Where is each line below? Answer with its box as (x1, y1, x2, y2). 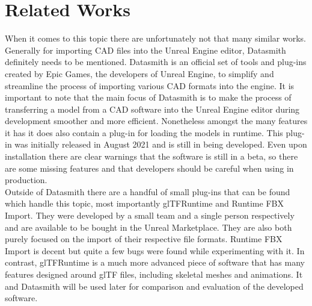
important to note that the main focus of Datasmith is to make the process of (5, 91, 292, 104)
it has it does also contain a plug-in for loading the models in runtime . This (5, 126, 283, 139)
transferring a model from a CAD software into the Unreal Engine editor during (5, 102, 300, 115)
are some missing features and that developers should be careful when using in (5, 161, 294, 174)
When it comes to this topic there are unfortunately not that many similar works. (5, 32, 307, 45)
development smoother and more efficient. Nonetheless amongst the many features (5, 114, 308, 127)
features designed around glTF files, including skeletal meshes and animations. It (5, 268, 303, 280)
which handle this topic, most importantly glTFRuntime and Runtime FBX (5, 197, 284, 210)
